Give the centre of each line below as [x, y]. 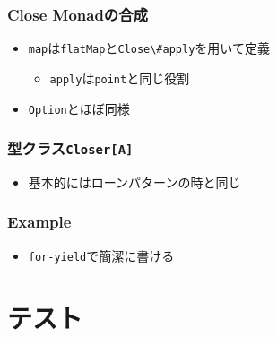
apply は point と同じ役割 [120, 78]
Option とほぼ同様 [79, 108]
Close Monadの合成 [78, 14]
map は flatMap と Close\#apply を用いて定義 [149, 48]
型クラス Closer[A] [70, 148]
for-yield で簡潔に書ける [101, 255]
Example [39, 222]
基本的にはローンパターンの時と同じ [134, 181]
